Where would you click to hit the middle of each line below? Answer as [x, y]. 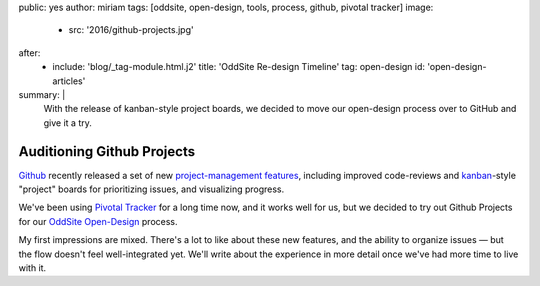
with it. [32, 267]
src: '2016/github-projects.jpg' [131, 30]
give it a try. [67, 122]
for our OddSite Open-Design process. [98, 221]
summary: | [42, 94]
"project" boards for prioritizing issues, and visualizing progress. [151, 189]
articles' [69, 81]
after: [29, 52]
